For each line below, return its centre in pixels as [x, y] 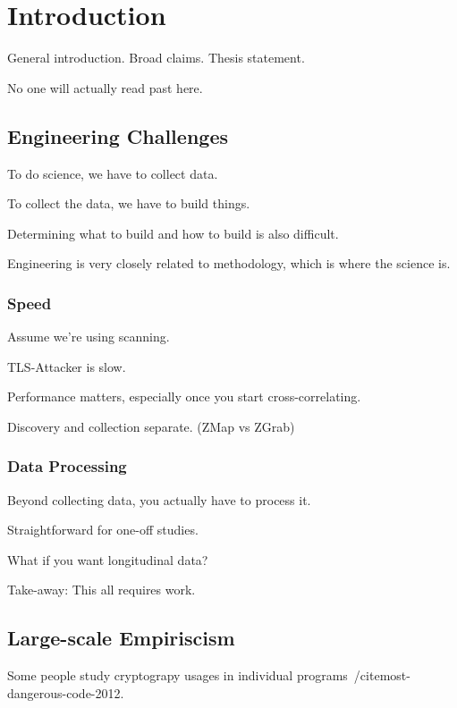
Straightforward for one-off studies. [103, 530]
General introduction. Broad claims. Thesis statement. [156, 58]
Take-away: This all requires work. [102, 590]
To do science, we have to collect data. [113, 173]
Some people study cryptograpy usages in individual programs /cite [194, 675]
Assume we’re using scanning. [89, 337]
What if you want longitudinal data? [108, 559]
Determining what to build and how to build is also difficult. [173, 233]
